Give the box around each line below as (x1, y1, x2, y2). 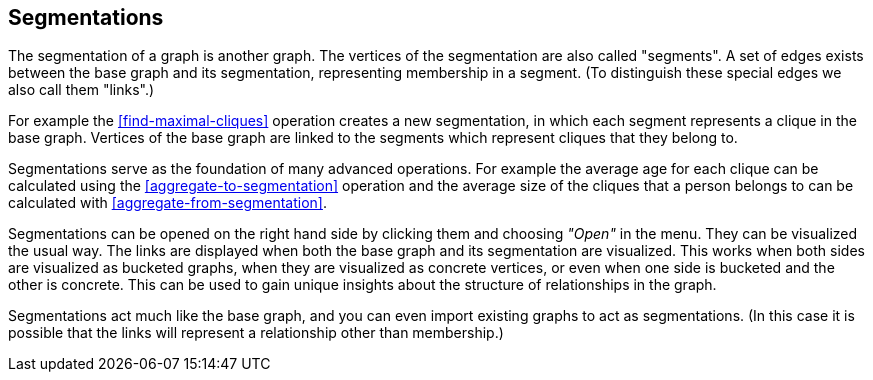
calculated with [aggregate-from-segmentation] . (8, 194, 327, 212)
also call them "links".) (8, 81, 155, 99)
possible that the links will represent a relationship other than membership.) (8, 324, 504, 342)
